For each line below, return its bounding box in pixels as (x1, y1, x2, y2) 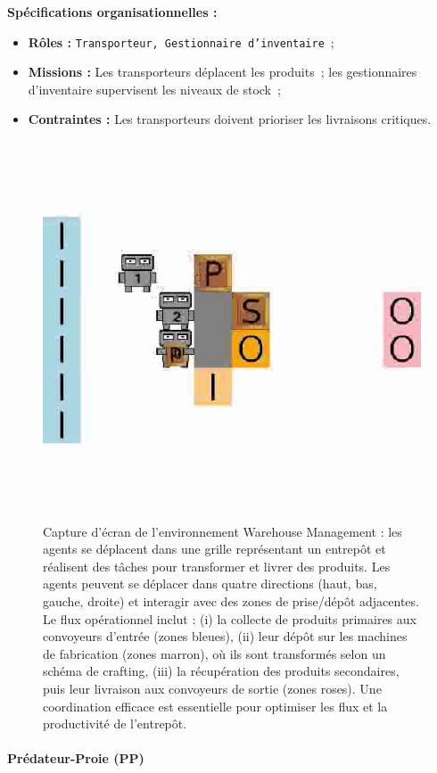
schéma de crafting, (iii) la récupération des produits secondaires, (43, 662, 400, 680)
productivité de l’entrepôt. (43, 714, 187, 733)
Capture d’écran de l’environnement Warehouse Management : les (43, 522, 402, 540)
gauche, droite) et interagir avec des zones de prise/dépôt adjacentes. (43, 592, 419, 610)
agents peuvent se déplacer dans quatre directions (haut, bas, (43, 574, 377, 593)
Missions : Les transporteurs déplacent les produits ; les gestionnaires (28, 62, 417, 81)
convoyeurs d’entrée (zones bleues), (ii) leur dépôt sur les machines (43, 627, 408, 646)
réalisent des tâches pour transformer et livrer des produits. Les (43, 556, 391, 575)
